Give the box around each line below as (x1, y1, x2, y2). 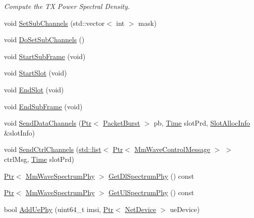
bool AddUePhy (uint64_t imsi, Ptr (4, 204, 114, 214)
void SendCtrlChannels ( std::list (4, 144, 102, 154)
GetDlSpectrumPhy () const (108, 170, 194, 181)
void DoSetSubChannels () (4, 34, 85, 45)
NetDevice (125, 204, 156, 214)
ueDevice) (170, 204, 200, 214)
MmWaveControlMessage (134, 144, 210, 154)
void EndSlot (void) (4, 84, 64, 94)
